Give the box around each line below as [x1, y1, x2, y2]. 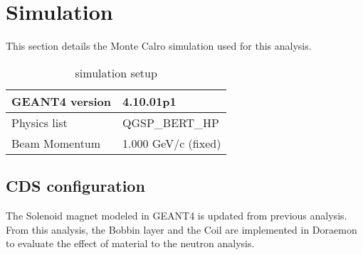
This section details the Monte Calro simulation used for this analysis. [6, 38, 312, 53]
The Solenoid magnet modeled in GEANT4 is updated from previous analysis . [6, 207, 347, 222]
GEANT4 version [11, 92, 112, 109]
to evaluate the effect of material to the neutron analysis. [6, 236, 255, 251]
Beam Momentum [11, 134, 101, 151]
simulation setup [75, 64, 157, 81]
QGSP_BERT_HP [122, 114, 219, 131]
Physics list [11, 114, 68, 131]
